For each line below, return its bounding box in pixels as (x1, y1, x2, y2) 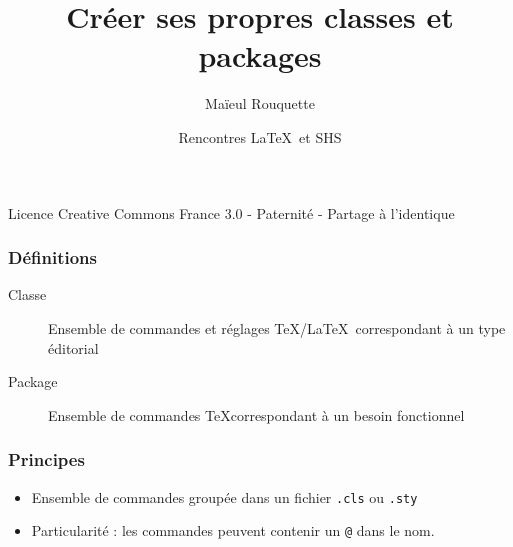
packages (198, 35, 322, 76)
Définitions (8, 245, 97, 270)
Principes (8, 447, 85, 472)
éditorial (48, 337, 99, 358)
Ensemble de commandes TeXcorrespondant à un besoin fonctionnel (48, 404, 465, 425)
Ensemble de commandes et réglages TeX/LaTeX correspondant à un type (48, 317, 506, 338)
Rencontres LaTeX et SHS (178, 126, 342, 147)
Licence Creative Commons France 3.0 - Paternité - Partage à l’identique (8, 202, 455, 223)
